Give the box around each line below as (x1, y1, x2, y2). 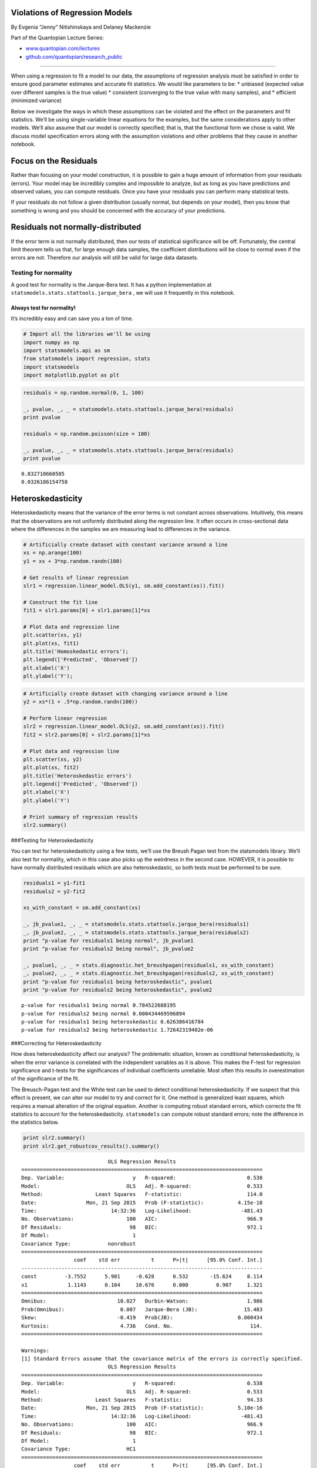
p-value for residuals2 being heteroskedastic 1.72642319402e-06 (21, 1026, 214, 1033)
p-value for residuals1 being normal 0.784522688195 (21, 1002, 176, 1009)
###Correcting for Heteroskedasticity (11, 1039, 102, 1046)
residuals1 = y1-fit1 (23, 880, 86, 887)
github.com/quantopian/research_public (25, 53, 123, 60)
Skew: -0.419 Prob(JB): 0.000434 (21, 1314, 263, 1321)
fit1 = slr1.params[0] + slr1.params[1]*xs (23, 607, 151, 614)
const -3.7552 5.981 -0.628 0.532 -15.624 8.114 (21, 1273, 263, 1280)
